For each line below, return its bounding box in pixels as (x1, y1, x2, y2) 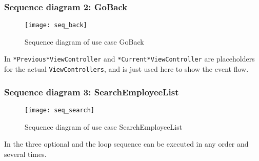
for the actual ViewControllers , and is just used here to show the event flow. (4, 64, 249, 74)
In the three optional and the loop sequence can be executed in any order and (4, 138, 249, 149)
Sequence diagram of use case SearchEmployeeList (25, 121, 183, 132)
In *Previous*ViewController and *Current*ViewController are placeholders (4, 53, 255, 64)
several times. (4, 148, 47, 159)
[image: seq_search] (25, 107, 95, 114)
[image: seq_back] (25, 22, 87, 29)
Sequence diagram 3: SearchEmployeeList (4, 85, 179, 98)
